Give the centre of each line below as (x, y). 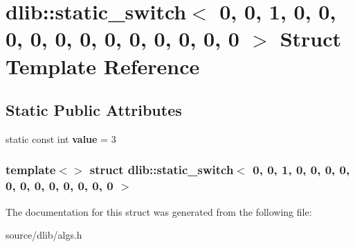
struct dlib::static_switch (162, 170)
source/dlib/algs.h (44, 235)
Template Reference (103, 66)
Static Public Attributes (94, 110)
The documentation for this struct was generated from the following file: (159, 211)
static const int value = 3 (61, 138)
